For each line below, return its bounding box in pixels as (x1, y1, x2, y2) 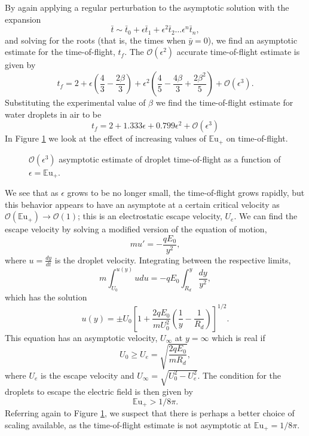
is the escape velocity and (41, 369, 134, 381)
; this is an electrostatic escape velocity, (78, 210, 222, 222)
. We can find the (234, 210, 298, 222)
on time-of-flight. (226, 132, 288, 145)
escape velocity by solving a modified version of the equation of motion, (5, 223, 267, 235)
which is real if (212, 331, 265, 343)
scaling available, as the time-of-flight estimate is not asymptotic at (5, 418, 252, 431)
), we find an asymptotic (207, 33, 298, 46)
